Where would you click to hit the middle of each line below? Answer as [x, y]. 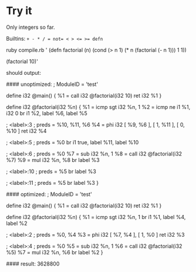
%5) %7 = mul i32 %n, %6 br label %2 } [55, 252]
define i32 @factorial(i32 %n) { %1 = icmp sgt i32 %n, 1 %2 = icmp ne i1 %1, [98, 107]
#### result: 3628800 [33, 264]
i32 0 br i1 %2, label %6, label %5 [47, 113]
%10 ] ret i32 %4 [26, 131]
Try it [19, 11]
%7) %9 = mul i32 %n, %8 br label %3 [53, 160]
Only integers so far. [31, 27]
